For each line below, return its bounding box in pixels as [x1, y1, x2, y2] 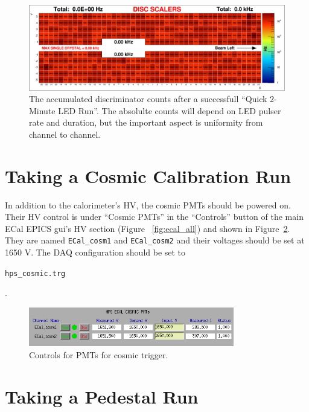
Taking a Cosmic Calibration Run [5, 163, 291, 188]
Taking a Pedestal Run [5, 384, 199, 408]
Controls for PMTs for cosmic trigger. [29, 348, 168, 361]
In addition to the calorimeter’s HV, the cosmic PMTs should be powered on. [5, 198, 291, 211]
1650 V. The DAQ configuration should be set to [5, 246, 186, 259]
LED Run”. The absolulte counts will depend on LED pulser [58, 104, 281, 117]
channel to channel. [29, 127, 101, 140]
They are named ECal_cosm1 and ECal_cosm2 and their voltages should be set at [5, 234, 305, 246]
